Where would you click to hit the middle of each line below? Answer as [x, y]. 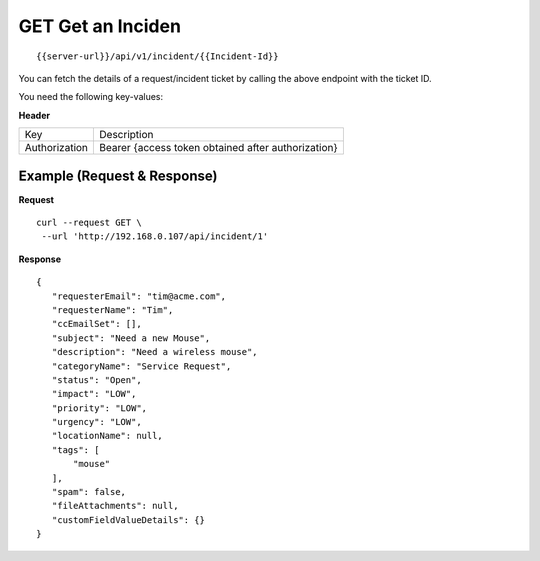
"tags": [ [75, 449]
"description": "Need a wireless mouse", [155, 352]
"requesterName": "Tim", [112, 309]
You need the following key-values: [91, 97]
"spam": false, [89, 492]
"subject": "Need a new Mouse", [131, 338]
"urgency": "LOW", [96, 422]
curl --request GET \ [89, 223]
